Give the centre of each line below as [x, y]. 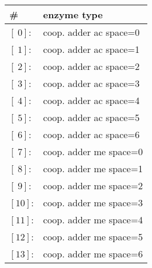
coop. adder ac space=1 [91, 49]
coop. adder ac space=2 [91, 66]
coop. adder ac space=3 [91, 83]
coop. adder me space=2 [93, 185]
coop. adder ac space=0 [91, 32]
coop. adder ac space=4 [91, 100]
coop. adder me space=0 [93, 151]
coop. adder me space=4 [93, 220]
